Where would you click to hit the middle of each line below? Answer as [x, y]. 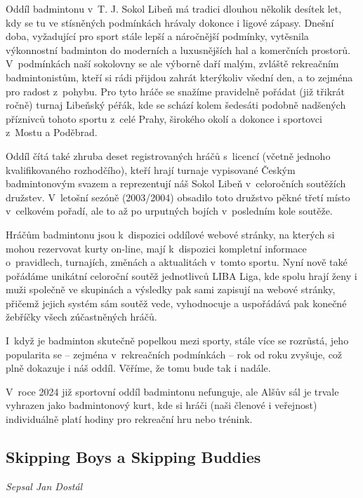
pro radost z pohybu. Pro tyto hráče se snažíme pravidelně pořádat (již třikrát [175, 91]
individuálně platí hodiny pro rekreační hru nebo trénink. [129, 419]
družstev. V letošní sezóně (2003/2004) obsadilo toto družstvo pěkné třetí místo [178, 197]
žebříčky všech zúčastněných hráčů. [81, 317]
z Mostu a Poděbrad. [52, 132]
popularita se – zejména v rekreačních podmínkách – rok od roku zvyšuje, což [174, 354]
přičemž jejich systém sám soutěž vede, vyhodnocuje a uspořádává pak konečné [176, 303]
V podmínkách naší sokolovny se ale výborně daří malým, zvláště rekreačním [172, 63]
